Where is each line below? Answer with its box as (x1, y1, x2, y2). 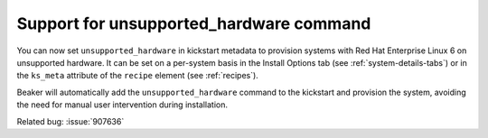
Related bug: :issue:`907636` (16, 115, 125, 126)
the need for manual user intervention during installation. (16, 99, 229, 110)
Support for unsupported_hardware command (16, 14, 371, 33)
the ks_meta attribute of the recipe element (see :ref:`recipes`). (16, 70, 259, 81)
